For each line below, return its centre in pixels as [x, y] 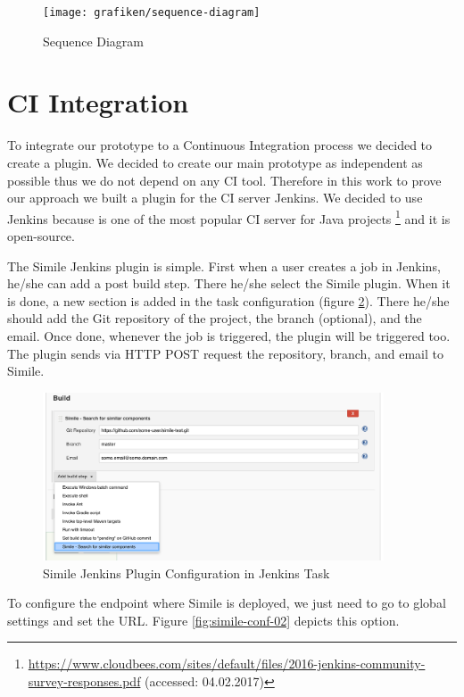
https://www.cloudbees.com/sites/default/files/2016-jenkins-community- [227, 664]
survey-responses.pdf [84, 680]
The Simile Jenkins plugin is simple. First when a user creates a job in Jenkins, [224, 266]
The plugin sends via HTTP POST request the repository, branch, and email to [225, 353]
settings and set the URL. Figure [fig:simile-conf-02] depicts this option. [203, 620]
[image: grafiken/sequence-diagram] [152, 12]
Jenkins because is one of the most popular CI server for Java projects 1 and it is [229, 217]
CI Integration [98, 102]
